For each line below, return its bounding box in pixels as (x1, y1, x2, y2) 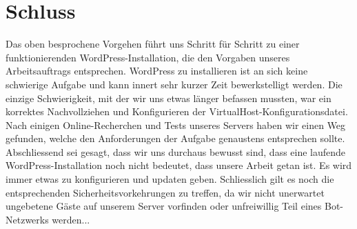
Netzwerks (6, 212, 49, 226)
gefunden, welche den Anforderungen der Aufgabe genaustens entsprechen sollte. (6, 131, 345, 146)
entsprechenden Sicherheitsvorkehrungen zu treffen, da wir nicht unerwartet (6, 185, 325, 199)
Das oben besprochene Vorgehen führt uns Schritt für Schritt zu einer (6, 37, 300, 51)
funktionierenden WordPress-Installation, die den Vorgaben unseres (6, 50, 290, 64)
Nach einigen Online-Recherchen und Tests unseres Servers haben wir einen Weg (6, 117, 346, 132)
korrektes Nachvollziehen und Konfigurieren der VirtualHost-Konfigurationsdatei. (6, 104, 348, 119)
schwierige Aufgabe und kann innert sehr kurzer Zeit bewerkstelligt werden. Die (6, 77, 343, 91)
